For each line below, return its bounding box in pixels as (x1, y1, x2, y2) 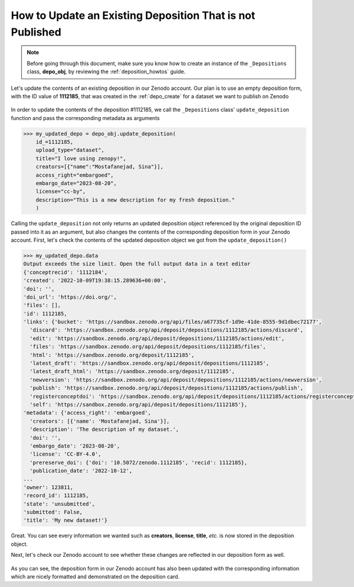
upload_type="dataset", (35, 147, 104, 154)
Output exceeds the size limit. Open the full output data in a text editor (23, 261, 251, 267)
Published (11, 25, 61, 38)
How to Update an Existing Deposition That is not (11, 9, 255, 22)
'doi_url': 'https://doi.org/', (23, 293, 117, 300)
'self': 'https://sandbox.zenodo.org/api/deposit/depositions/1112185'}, (29, 401, 248, 408)
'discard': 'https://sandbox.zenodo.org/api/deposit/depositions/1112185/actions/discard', (29, 327, 304, 333)
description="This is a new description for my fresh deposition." (35, 196, 235, 203)
